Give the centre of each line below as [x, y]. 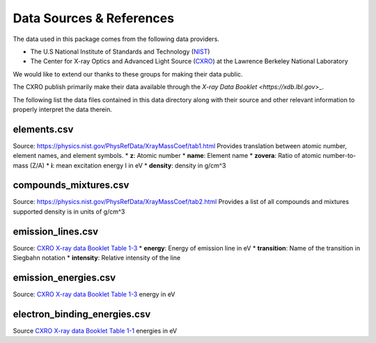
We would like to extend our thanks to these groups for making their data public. [128, 74]
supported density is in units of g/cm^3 [69, 212]
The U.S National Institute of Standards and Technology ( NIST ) [120, 51]
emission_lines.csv [56, 231]
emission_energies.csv [64, 277]
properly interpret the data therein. [63, 109]
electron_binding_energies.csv [82, 314]
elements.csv [43, 129]
